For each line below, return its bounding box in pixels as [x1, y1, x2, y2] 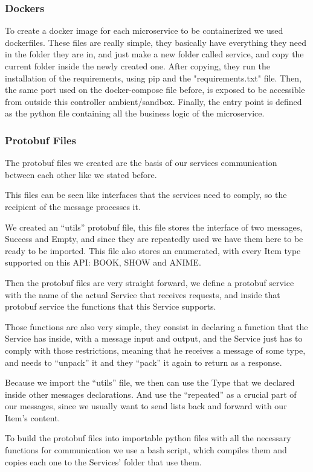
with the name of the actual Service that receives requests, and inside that [5, 288, 280, 301]
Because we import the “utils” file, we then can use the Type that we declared [5, 376, 295, 389]
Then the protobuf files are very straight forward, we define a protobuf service [5, 276, 294, 289]
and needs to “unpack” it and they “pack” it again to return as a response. [5, 356, 282, 368]
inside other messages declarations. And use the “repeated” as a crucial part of [5, 387, 297, 400]
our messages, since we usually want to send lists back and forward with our [5, 400, 287, 412]
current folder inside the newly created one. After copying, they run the [5, 60, 270, 72]
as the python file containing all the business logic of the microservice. [5, 107, 265, 120]
